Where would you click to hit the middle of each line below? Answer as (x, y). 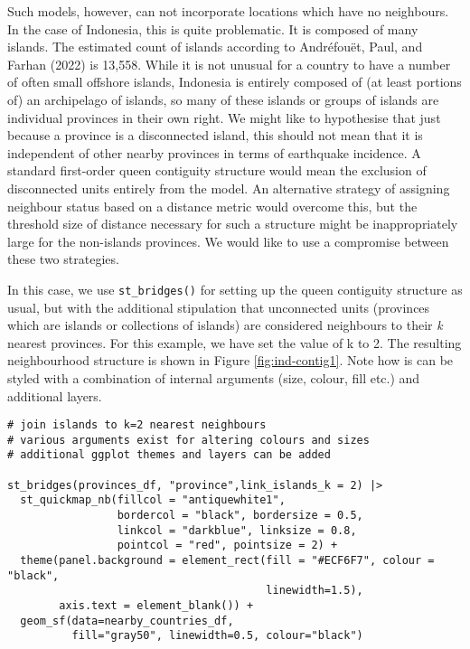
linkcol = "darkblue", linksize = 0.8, (237, 530)
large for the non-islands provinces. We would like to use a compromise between (228, 241)
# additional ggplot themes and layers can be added (169, 455)
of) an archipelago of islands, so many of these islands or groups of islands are (223, 99)
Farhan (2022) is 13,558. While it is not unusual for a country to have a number (229, 64)
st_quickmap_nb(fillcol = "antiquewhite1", (153, 500)
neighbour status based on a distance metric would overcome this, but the (212, 206)
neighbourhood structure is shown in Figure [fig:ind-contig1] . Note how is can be (230, 360)
